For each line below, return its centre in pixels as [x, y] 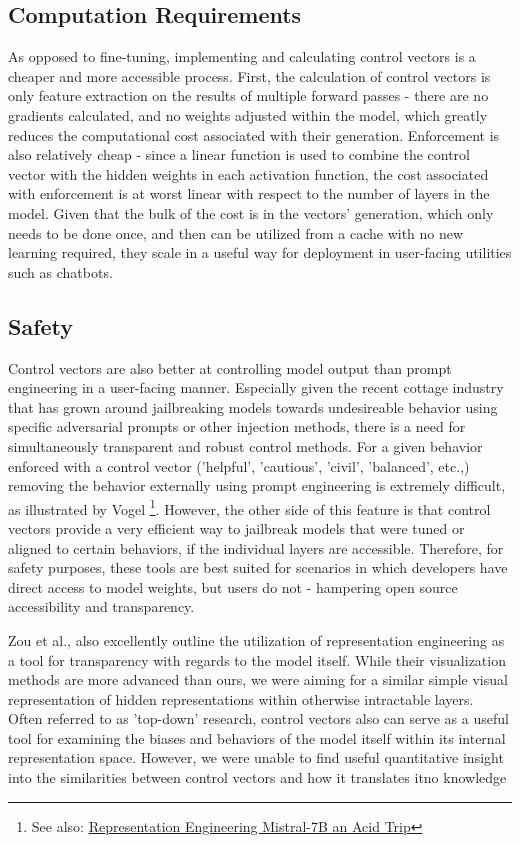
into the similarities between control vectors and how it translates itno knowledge [257, 777]
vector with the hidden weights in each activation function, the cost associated [248, 173]
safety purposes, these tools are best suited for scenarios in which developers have [258, 567]
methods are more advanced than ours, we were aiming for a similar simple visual [258, 679]
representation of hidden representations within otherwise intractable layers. [241, 698]
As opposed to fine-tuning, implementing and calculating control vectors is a [242, 56]
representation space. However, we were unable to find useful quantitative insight [256, 757]
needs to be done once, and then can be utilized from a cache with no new [236, 232]
